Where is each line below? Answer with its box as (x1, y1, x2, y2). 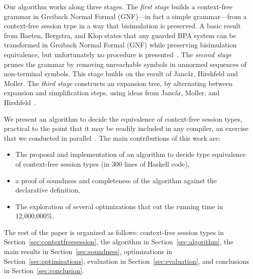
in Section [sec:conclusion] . (4, 265, 84, 276)
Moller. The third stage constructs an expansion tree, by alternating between (4, 78, 233, 88)
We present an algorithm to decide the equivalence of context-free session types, (4, 113, 242, 124)
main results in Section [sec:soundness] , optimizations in (4, 246, 173, 257)
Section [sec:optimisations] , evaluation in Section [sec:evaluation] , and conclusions (4, 256, 249, 266)
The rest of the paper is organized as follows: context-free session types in (4, 227, 224, 237)
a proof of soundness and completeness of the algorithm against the (15, 175, 217, 185)
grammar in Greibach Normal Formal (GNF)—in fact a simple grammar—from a (4, 11, 247, 21)
